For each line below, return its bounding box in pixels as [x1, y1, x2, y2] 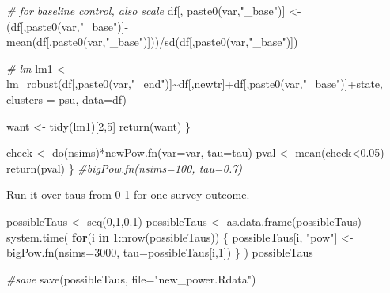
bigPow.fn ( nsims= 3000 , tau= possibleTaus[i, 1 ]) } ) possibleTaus [6, 244, 313, 261]
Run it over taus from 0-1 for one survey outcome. [6, 186, 250, 203]
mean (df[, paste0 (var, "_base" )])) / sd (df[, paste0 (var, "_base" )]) [6, 33, 298, 50]
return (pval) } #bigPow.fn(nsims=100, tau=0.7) [6, 159, 243, 176]
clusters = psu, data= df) [6, 90, 127, 107]
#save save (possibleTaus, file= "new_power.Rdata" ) [6, 270, 256, 287]
